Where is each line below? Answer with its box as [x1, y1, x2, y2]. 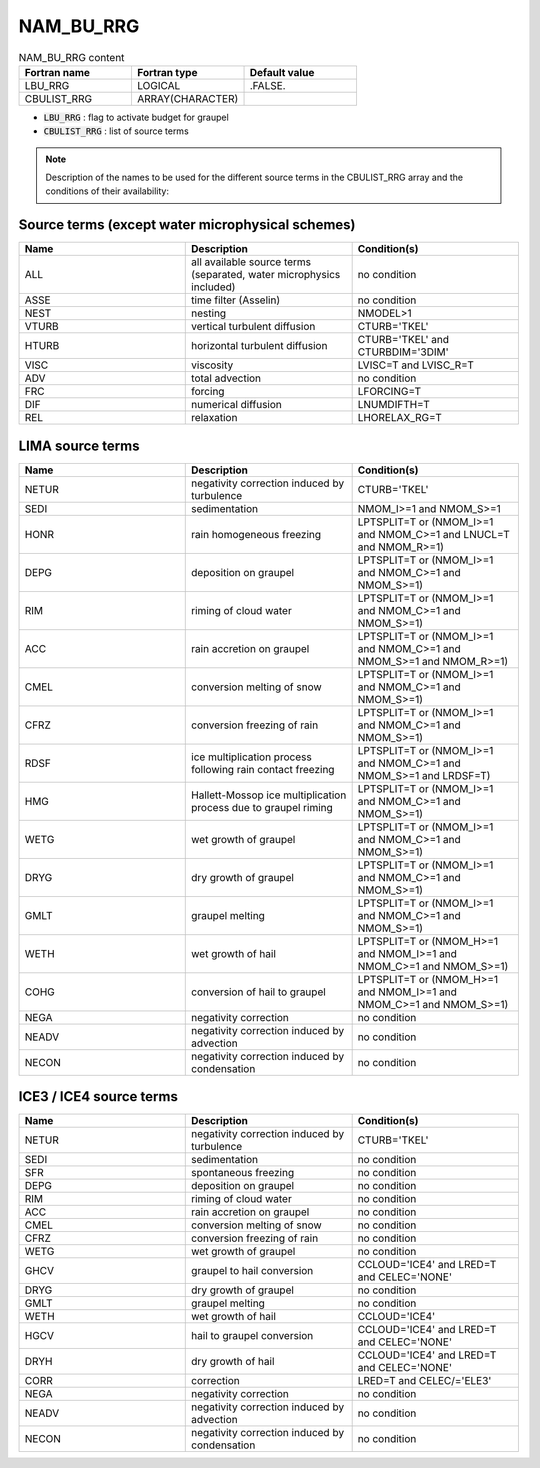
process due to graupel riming [191, 800, 334, 814]
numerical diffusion [191, 398, 282, 412]
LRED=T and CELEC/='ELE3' [357, 1374, 492, 1388]
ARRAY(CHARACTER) [136, 91, 239, 105]
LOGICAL [136, 78, 181, 92]
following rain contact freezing [191, 762, 335, 776]
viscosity [191, 358, 234, 372]
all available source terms [191, 255, 312, 269]
